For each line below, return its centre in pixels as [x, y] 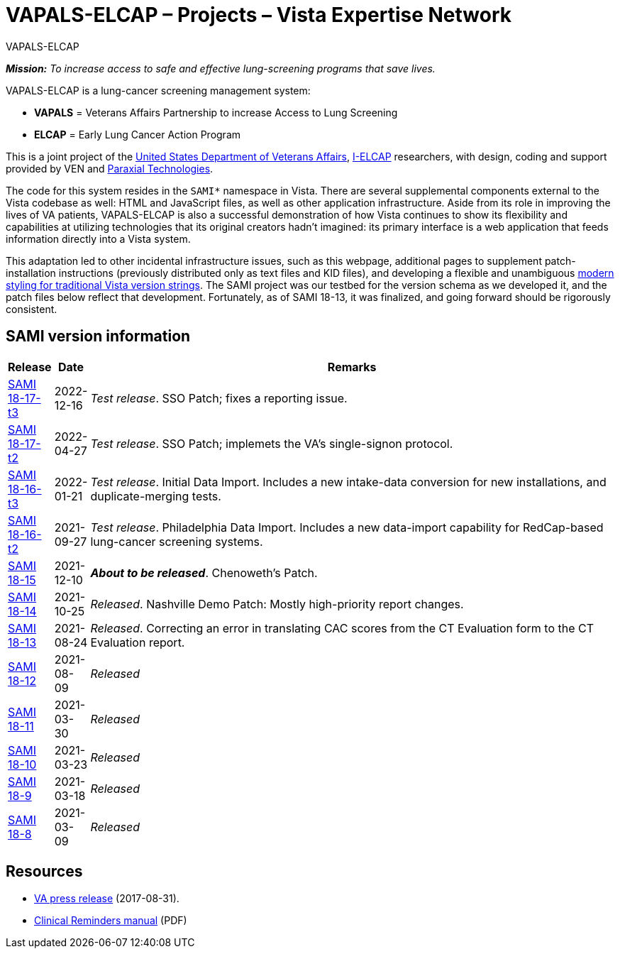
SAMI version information [98, 336]
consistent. [32, 309]
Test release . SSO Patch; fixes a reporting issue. [219, 398]
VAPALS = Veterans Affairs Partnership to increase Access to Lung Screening [216, 112]
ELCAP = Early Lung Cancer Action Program [138, 134]
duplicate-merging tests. [156, 496]
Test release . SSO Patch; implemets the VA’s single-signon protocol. [272, 443]
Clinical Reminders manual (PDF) [111, 921]
